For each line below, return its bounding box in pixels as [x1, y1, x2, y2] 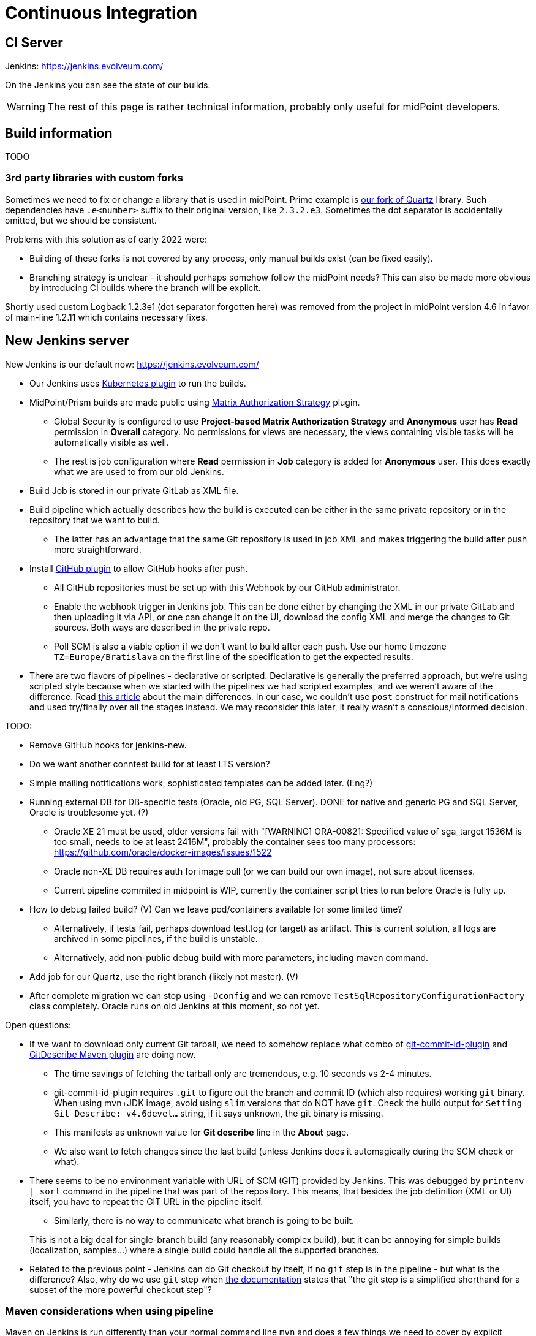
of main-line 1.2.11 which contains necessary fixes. [5, 311, 208, 322]
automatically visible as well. [54, 436, 169, 447]
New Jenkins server [5, 333, 130, 349]
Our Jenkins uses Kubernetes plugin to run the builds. [29, 378, 246, 389]
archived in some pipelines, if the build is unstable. [54, 933, 258, 944]
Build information [5, 125, 113, 141]
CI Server [5, 34, 63, 50]
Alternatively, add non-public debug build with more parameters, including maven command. [54, 952, 429, 963]
